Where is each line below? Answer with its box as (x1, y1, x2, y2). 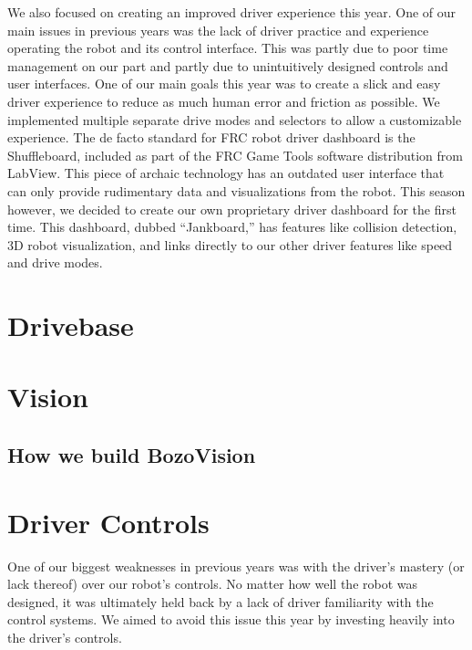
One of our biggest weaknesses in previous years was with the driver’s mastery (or (7, 556, 465, 575)
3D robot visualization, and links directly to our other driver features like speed (7, 235, 453, 254)
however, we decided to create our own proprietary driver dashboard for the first (7, 199, 457, 218)
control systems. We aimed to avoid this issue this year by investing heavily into (7, 610, 455, 629)
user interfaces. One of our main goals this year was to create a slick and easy (7, 74, 441, 93)
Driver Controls (7, 503, 210, 540)
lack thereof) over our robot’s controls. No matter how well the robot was (7, 574, 418, 593)
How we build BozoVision (7, 441, 256, 469)
